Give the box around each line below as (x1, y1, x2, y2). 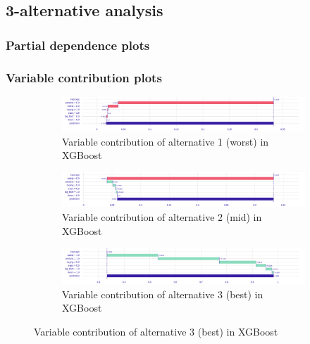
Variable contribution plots (6, 68, 162, 86)
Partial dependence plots (6, 36, 150, 53)
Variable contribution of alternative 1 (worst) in (62, 134, 269, 148)
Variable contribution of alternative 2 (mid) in (62, 209, 262, 224)
